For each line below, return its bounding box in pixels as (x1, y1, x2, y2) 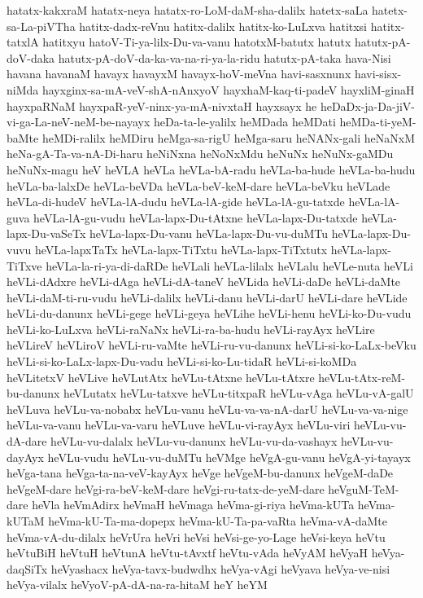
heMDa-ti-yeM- (339, 113, 416, 130)
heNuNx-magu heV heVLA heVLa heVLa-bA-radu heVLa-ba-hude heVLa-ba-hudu (7, 160, 416, 178)
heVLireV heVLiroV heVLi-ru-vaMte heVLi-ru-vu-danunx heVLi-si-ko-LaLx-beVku (7, 336, 416, 354)
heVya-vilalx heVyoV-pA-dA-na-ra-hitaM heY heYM (7, 576, 268, 593)
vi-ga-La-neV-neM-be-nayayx (7, 113, 150, 130)
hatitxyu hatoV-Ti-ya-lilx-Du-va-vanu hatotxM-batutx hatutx (42, 33, 351, 51)
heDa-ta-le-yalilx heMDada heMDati (154, 113, 336, 130)
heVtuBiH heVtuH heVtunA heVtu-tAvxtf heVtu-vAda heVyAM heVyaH (7, 544, 368, 561)
